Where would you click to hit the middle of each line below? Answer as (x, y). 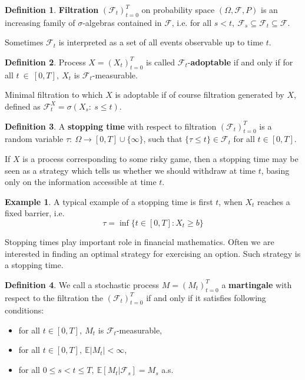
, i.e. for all (192, 22)
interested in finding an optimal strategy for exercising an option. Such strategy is (153, 253)
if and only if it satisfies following (206, 297)
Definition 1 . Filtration (52, 9)
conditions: (24, 310)
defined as (23, 106)
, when (231, 201)
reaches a (274, 201)
